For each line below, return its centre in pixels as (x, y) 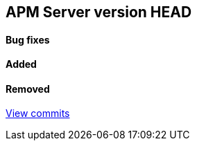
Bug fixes (28, 39)
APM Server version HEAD (99, 12)
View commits (38, 113)
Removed (28, 89)
